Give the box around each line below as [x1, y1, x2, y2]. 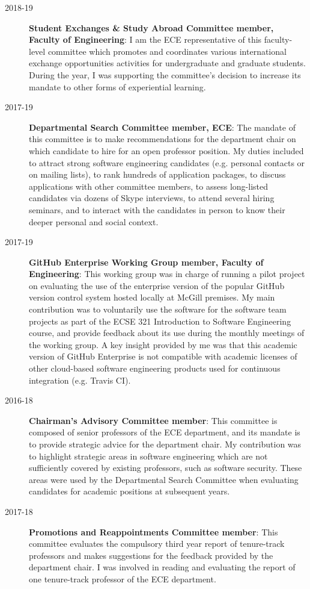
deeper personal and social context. [29, 215, 159, 228]
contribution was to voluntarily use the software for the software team [29, 303, 287, 316]
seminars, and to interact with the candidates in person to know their [29, 203, 285, 216]
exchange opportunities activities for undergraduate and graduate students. [29, 57, 306, 69]
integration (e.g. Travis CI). [29, 373, 131, 386]
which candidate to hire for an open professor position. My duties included [29, 144, 304, 157]
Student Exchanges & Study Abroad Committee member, [29, 21, 274, 34]
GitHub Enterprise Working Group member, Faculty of [29, 255, 264, 268]
